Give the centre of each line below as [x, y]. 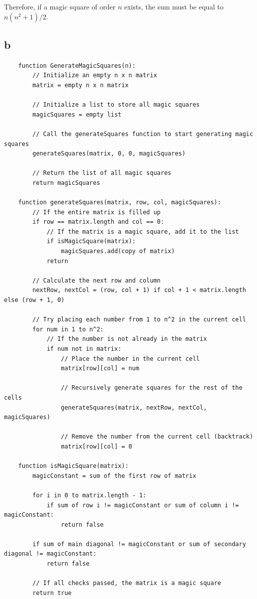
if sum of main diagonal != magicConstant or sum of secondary [139, 544]
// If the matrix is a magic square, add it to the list [143, 231]
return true [52, 593]
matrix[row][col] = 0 [96, 446]
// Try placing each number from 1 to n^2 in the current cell [139, 320]
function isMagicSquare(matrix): [73, 466]
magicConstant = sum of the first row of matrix [114, 476]
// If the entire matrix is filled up [96, 212]
